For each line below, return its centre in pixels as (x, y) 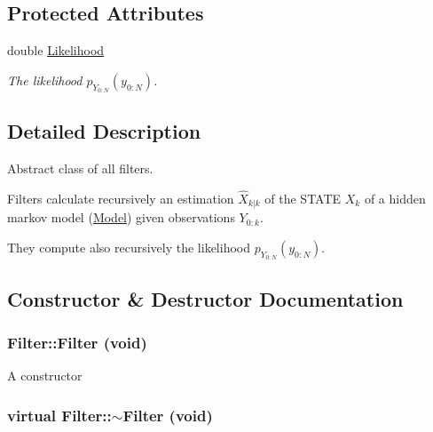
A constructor (45, 376)
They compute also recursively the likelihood (129, 248)
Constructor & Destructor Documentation (205, 298)
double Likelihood (56, 50)
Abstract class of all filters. (80, 168)
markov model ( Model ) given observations (121, 217)
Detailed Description (104, 131)
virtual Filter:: (59, 415)
